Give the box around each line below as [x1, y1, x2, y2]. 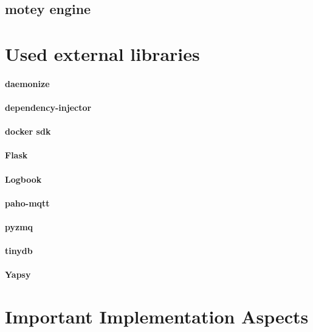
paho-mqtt [5, 196, 50, 209]
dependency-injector [5, 101, 92, 113]
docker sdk [5, 125, 51, 138]
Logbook [5, 172, 42, 185]
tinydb [5, 244, 33, 257]
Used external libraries [5, 41, 200, 66]
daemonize [5, 77, 50, 90]
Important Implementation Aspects [5, 304, 309, 329]
